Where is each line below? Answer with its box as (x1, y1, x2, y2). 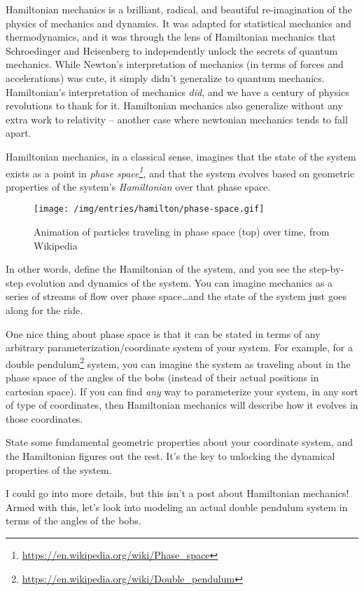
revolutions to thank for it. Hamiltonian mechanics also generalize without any (6, 98, 343, 113)
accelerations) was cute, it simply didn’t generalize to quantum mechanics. (6, 70, 325, 85)
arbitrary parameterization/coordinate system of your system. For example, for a (6, 340, 353, 355)
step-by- (309, 261, 344, 276)
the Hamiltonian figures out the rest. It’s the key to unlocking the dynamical (6, 449, 335, 463)
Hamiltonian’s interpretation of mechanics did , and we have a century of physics (6, 84, 349, 99)
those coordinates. (6, 411, 83, 426)
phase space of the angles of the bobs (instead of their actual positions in (6, 370, 319, 385)
